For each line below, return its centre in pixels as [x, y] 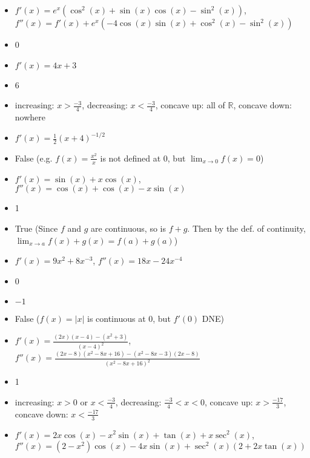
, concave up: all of [190, 105]
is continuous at [116, 319]
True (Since [36, 228]
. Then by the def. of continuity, [246, 228]
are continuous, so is [128, 228]
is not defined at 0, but [143, 158]
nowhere [30, 117]
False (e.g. [34, 158]
